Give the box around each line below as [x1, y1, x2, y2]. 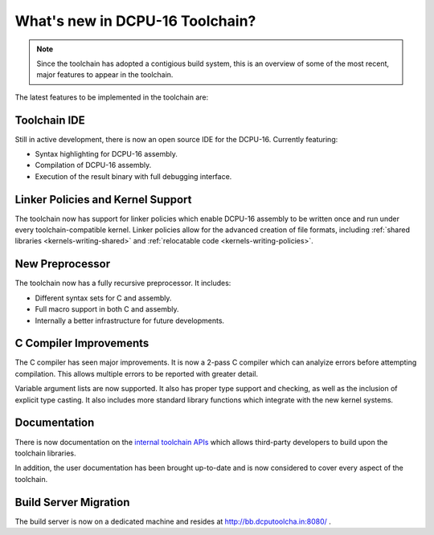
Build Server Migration [14, 495, 130, 509]
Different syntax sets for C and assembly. [35, 293, 172, 303]
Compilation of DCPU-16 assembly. [35, 161, 152, 170]
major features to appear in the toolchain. [36, 70, 174, 80]
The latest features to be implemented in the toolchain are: [14, 92, 209, 102]
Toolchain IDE [14, 113, 86, 127]
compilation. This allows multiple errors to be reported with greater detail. [14, 369, 259, 378]
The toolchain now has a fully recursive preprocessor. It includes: [14, 278, 231, 288]
